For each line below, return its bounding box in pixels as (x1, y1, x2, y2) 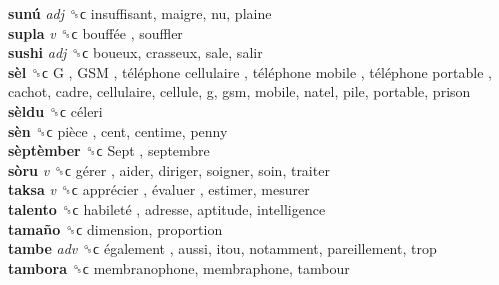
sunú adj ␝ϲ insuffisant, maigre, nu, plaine (8, 3, 272, 23)
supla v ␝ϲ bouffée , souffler (8, 22, 183, 43)
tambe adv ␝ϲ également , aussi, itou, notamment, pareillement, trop (8, 238, 437, 259)
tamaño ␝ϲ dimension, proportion (8, 218, 223, 239)
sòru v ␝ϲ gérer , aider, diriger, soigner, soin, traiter (8, 159, 330, 180)
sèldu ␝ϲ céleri (8, 100, 103, 121)
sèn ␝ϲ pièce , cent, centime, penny (8, 120, 228, 141)
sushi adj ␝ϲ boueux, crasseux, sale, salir (8, 42, 263, 63)
